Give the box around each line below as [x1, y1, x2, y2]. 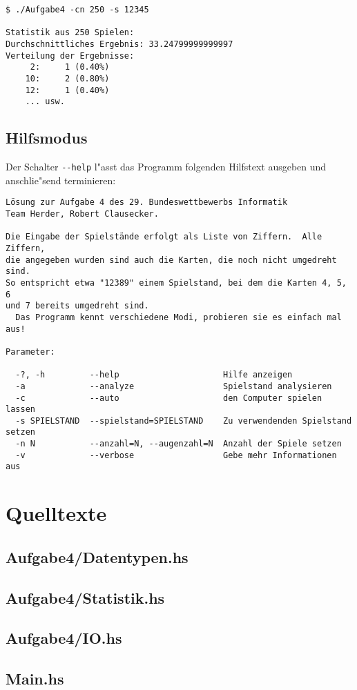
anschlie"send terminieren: [6, 172, 116, 187]
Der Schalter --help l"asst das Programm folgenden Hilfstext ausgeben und [6, 159, 327, 174]
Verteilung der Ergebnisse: [6, 50, 135, 61]
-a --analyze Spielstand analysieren [15, 381, 332, 391]
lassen [6, 404, 35, 415]
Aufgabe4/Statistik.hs [6, 586, 165, 608]
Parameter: [6, 346, 55, 357]
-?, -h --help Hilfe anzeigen [15, 370, 293, 380]
